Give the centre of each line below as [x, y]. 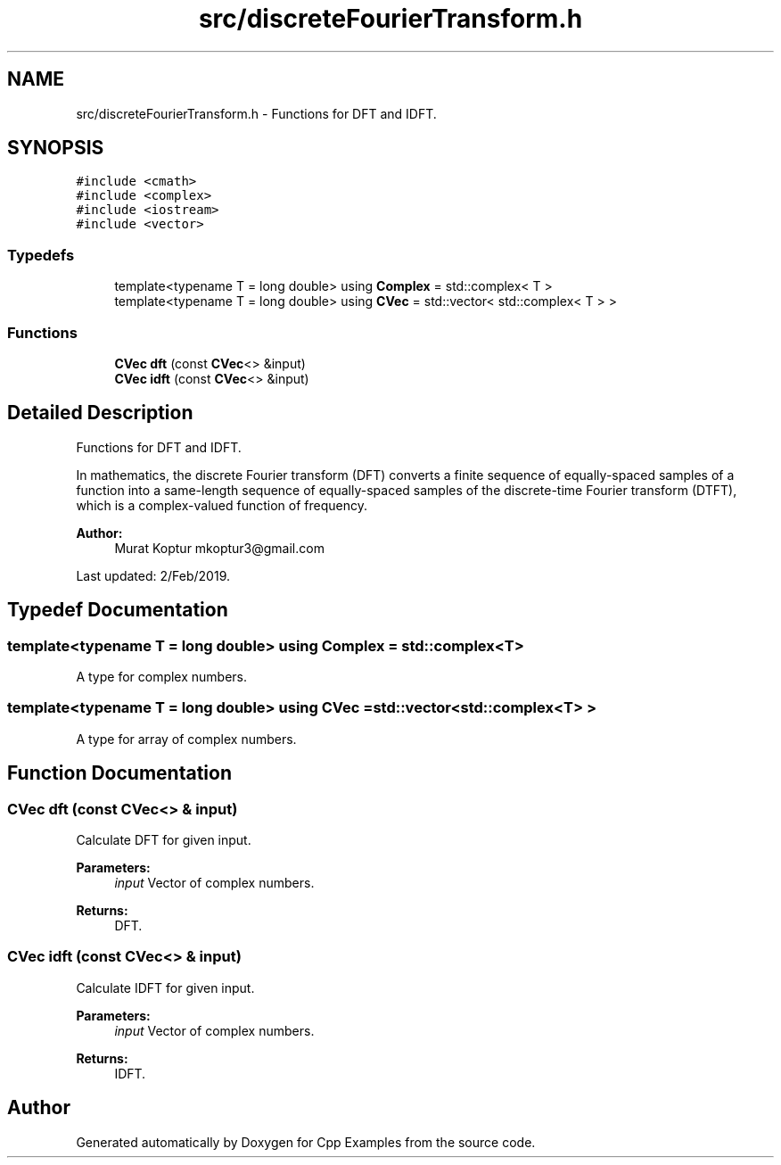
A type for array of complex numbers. [186, 739]
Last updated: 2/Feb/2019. [153, 575]
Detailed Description [100, 413]
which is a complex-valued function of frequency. [222, 505]
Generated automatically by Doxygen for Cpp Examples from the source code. [306, 1142]
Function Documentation [119, 773]
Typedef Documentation [118, 610]
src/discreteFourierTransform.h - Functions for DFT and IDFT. [256, 113]
